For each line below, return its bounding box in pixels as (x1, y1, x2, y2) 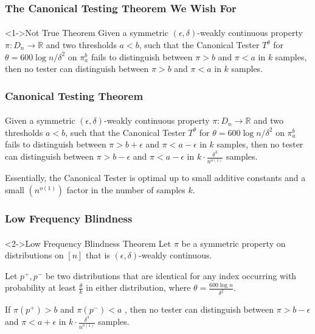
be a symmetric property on (181, 236, 286, 249)
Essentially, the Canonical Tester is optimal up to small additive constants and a (5, 171, 306, 184)
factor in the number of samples (66, 183, 185, 196)
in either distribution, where (86, 281, 191, 294)
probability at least (5, 281, 76, 294)
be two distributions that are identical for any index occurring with (45, 269, 297, 282)
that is (86, 249, 110, 261)
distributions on (5, 249, 64, 261)
